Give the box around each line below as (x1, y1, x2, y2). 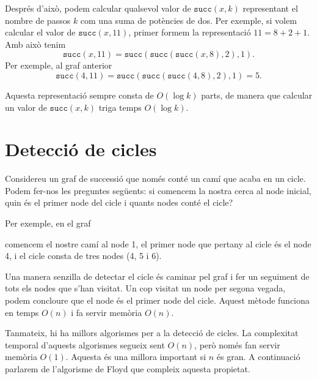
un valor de (5, 100, 47, 113)
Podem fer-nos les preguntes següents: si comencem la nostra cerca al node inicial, (5, 184, 312, 197)
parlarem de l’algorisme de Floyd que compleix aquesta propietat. (5, 362, 250, 375)
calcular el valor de (5, 26, 76, 39)
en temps (5, 306, 39, 318)
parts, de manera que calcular (201, 88, 313, 101)
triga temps (98, 100, 142, 113)
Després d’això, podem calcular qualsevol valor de (5, 2, 191, 14)
